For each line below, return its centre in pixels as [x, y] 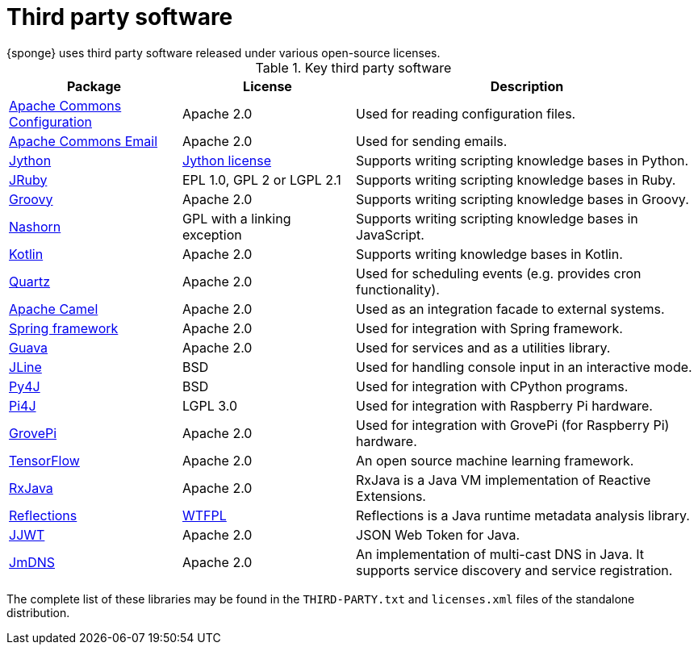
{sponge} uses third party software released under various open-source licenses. [224, 52]
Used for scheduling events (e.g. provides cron [499, 273]
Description [527, 86]
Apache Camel [54, 309]
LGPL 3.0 [210, 405]
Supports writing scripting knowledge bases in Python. [522, 160]
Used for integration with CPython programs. [492, 386]
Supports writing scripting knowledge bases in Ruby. [516, 179]
